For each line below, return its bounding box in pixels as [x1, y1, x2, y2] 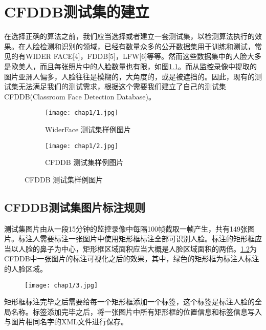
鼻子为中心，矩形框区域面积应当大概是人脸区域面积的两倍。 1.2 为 [39, 243, 257, 254]
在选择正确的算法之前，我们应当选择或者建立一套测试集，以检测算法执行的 [4, 31, 255, 42]
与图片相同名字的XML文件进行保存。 [4, 316, 128, 327]
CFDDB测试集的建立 [4, 1, 149, 22]
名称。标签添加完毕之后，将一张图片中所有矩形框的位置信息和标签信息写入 [11, 306, 262, 317]
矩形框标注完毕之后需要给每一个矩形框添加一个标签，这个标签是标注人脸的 [4, 296, 255, 307]
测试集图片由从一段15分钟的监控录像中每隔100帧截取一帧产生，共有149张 [4, 223, 248, 234]
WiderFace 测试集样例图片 [45, 123, 131, 134]
